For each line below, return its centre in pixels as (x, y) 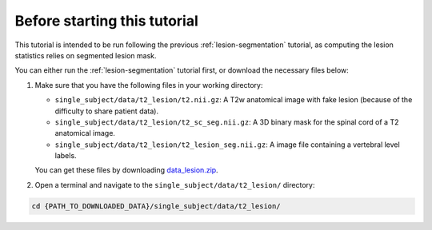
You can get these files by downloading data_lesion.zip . (127, 170)
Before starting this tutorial (107, 21)
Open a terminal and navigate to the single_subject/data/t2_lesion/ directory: (175, 184)
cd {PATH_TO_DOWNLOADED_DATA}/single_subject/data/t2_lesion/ (156, 206)
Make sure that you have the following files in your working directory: (149, 85)
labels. (66, 156)
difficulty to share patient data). (107, 111)
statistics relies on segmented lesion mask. (86, 55)
